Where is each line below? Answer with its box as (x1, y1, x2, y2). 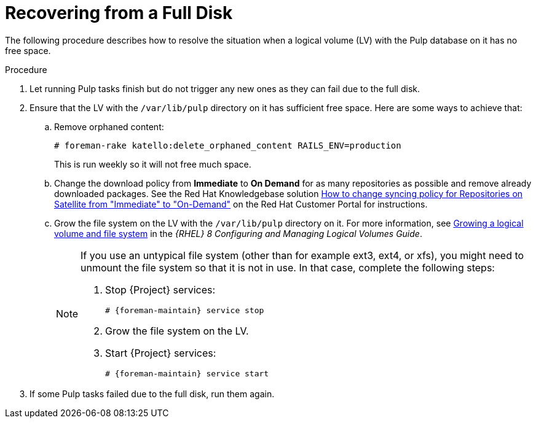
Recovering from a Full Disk (5, 2, 233, 23)
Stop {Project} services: (105, 283, 216, 296)
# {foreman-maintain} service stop (105, 305, 264, 315)
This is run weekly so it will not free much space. (54, 158, 251, 169)
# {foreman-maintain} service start (105, 368, 269, 378)
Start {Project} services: (105, 346, 216, 359)
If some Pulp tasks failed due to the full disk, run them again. (30, 388, 275, 399)
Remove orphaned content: (54, 121, 164, 132)
